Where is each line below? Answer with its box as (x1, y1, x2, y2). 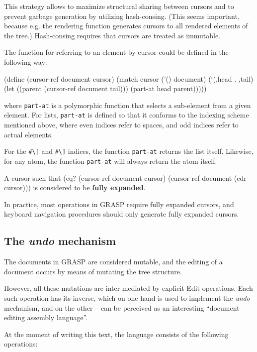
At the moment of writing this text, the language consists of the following (4, 329, 229, 339)
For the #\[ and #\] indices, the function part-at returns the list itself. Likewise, (4, 146, 254, 156)
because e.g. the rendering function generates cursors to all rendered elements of (4, 20, 248, 31)
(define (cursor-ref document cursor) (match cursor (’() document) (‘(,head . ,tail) (4, 73, 254, 84)
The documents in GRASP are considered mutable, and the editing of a (4, 256, 223, 267)
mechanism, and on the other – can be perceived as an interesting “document (4, 302, 240, 313)
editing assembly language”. (4, 312, 88, 323)
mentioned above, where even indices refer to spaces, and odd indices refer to (4, 119, 239, 130)
